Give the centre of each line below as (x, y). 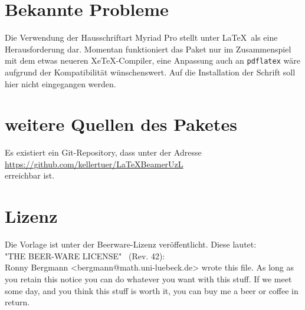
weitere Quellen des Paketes (121, 124)
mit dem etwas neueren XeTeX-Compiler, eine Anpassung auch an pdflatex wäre (152, 60)
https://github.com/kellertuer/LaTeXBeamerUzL (94, 164)
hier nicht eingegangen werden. (60, 83)
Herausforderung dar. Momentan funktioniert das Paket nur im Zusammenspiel (148, 49)
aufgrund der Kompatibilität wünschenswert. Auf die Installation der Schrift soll (150, 72)
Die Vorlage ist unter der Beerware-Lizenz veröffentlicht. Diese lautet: (131, 244)
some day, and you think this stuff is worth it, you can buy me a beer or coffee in (152, 290)
